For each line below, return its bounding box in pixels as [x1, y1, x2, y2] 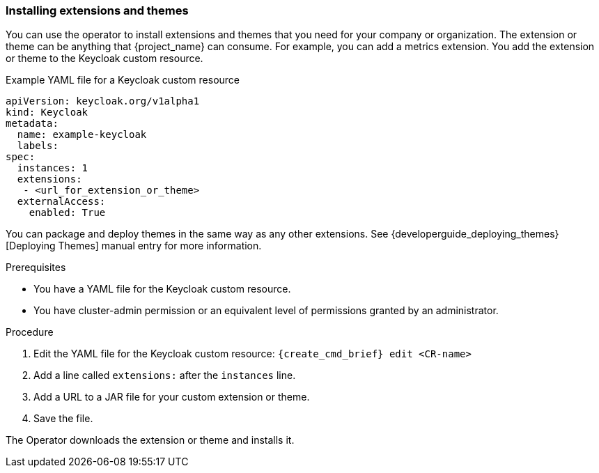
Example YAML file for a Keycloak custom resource [6, 74, 240, 86]
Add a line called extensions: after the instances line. [33, 369, 296, 382]
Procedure [6, 326, 54, 339]
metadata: [6, 118, 59, 130]
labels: [17, 140, 59, 152]
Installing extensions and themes [6, 3, 189, 17]
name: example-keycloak [17, 129, 147, 141]
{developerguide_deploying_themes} [391, 228, 559, 240]
